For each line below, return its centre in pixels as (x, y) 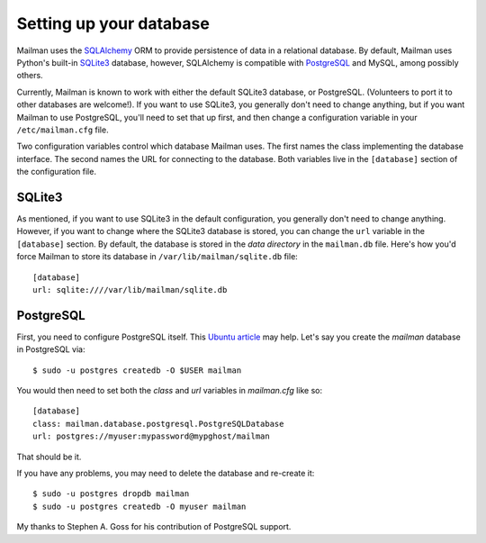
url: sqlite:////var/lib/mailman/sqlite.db (130, 290)
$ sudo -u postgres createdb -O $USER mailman (137, 370)
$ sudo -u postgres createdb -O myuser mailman (139, 506)
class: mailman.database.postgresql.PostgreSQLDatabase (158, 424)
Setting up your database (113, 23)
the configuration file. (56, 172)
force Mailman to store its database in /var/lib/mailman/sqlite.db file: (157, 257)
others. (30, 76)
